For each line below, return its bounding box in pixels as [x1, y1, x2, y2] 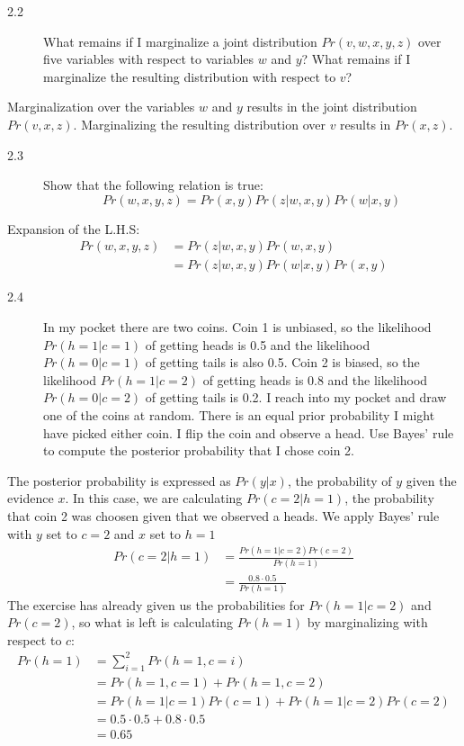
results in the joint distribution [246, 97, 417, 116]
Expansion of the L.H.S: [7, 219, 140, 238]
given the [406, 471, 457, 490]
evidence [7, 489, 54, 508]
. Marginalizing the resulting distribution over [73, 114, 326, 133]
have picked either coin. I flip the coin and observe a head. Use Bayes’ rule [43, 423, 454, 442]
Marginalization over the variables [7, 97, 195, 116]
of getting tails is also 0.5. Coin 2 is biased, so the [145, 353, 420, 372]
